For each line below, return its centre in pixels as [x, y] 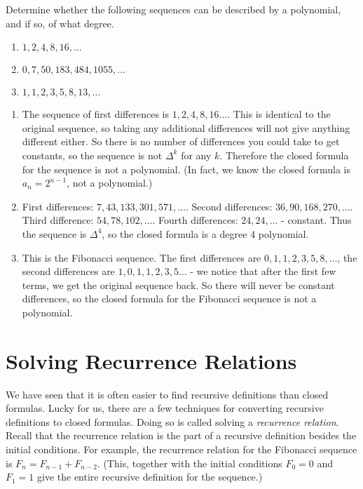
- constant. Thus [316, 220]
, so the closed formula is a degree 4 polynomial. [205, 233]
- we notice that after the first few [263, 271]
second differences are [68, 271]
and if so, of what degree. [60, 23]
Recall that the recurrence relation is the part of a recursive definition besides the [181, 435]
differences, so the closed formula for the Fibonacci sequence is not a [169, 299]
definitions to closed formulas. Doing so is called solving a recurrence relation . [172, 421]
